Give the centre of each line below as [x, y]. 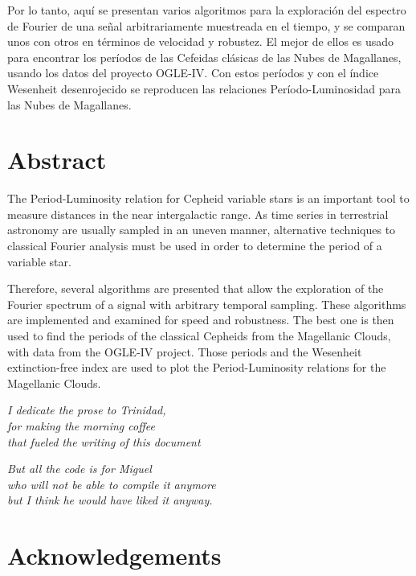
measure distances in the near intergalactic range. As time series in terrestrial [198, 214]
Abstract [57, 160]
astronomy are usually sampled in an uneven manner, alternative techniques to [202, 230]
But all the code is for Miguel [80, 469]
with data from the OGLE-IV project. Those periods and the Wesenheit [185, 351]
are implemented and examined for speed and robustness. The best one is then [201, 320]
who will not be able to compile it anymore [112, 484]
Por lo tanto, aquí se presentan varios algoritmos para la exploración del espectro [207, 10]
